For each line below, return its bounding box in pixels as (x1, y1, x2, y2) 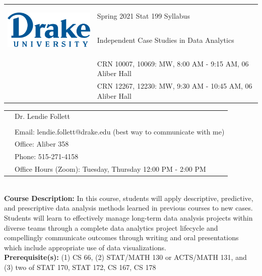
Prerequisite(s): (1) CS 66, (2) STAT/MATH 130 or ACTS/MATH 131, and (4, 252, 247, 262)
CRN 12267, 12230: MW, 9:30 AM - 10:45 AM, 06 (97, 81, 252, 91)
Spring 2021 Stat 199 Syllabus (97, 11, 190, 21)
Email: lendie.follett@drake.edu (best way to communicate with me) (15, 126, 225, 136)
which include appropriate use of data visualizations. (4, 242, 166, 252)
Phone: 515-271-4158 (15, 151, 79, 162)
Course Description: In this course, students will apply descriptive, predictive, (4, 192, 253, 203)
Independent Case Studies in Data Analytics (97, 35, 234, 45)
